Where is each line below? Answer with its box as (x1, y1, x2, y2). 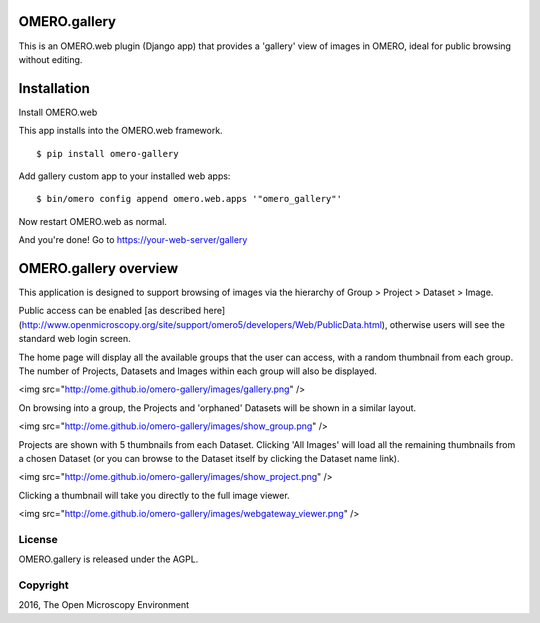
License (18, 532, 59, 546)
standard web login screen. (18, 333, 132, 345)
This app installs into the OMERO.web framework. (18, 125, 224, 137)
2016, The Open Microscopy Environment (18, 599, 190, 611)
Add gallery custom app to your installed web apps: (18, 170, 231, 182)
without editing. (18, 53, 83, 65)
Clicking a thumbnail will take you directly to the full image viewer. (18, 489, 290, 501)
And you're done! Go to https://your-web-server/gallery (18, 234, 248, 246)
